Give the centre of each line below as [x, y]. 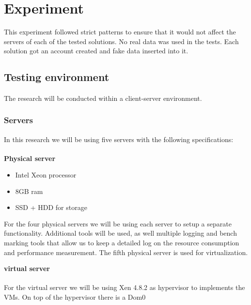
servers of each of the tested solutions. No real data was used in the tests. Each [121, 41]
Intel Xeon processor [46, 174]
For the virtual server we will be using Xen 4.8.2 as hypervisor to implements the [125, 287]
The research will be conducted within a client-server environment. [103, 98]
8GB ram [29, 191]
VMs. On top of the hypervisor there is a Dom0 [75, 297]
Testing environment [57, 77]
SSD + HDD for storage [51, 207]
